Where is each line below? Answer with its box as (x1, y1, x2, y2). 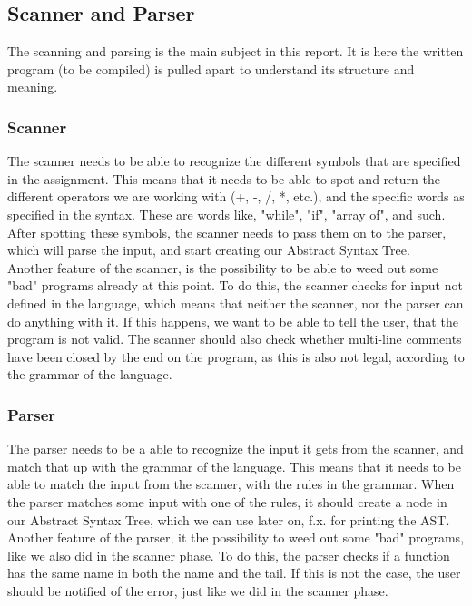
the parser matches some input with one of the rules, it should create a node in (7, 492, 447, 511)
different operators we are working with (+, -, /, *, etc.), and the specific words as (7, 187, 465, 206)
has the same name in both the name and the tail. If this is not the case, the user (7, 563, 461, 582)
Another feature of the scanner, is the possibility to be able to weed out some (7, 258, 438, 277)
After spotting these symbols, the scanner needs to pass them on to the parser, (7, 222, 447, 241)
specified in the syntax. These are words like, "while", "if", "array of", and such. (7, 204, 446, 223)
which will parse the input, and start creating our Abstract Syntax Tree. (7, 240, 410, 259)
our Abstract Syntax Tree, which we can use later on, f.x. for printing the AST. (7, 510, 450, 529)
